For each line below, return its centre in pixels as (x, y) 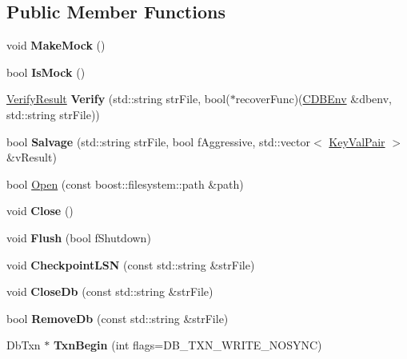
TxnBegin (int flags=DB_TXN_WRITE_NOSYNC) (188, 345)
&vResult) (32, 157)
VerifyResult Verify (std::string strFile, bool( (118, 99)
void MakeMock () (56, 45)
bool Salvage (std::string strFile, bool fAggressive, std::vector (159, 141)
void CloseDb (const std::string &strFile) (110, 291)
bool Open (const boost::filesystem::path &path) (125, 183)
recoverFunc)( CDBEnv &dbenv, (313, 99)
